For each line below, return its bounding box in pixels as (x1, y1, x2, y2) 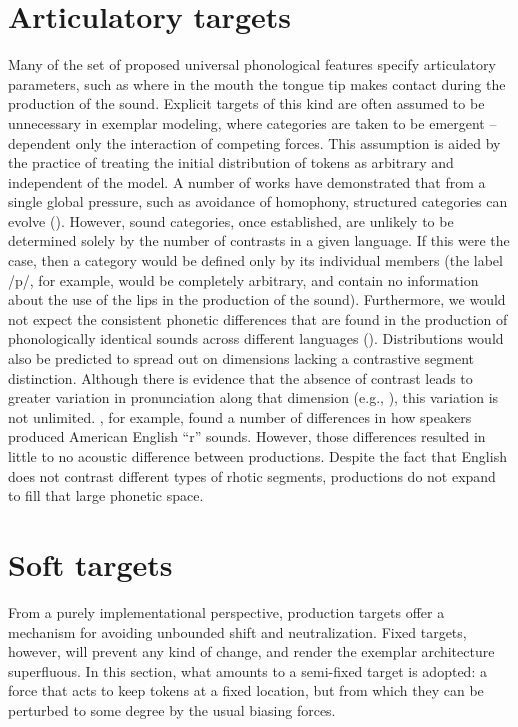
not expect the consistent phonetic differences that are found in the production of (8, 308, 508, 329)
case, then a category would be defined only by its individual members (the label (8, 250, 503, 271)
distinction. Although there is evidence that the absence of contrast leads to (8, 367, 473, 388)
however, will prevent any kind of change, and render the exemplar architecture (8, 641, 495, 662)
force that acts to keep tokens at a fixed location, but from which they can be (8, 680, 484, 701)
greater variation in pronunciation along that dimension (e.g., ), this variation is (8, 387, 499, 408)
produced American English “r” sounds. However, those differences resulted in (8, 426, 486, 447)
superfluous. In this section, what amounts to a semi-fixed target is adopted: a (8, 660, 487, 681)
